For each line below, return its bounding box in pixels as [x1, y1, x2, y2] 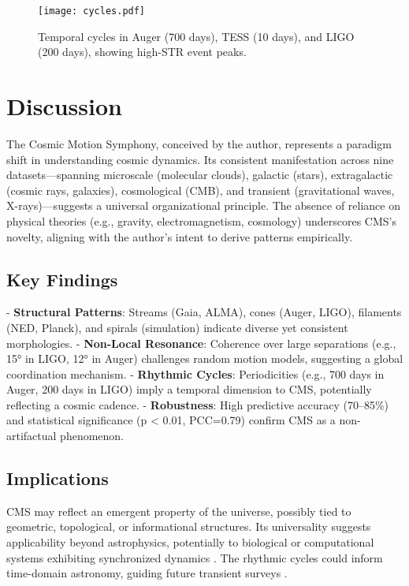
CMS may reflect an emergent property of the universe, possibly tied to [6, 502, 351, 519]
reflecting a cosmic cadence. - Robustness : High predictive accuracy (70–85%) [6, 396, 389, 412]
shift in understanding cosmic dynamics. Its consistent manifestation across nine [6, 151, 394, 167]
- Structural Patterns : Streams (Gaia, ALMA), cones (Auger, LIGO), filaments [6, 304, 402, 320]
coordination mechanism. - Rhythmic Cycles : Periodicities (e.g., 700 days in [6, 365, 385, 382]
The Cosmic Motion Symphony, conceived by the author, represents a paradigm [6, 135, 392, 151]
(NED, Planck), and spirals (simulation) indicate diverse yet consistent [6, 319, 348, 335]
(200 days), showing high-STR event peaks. [38, 43, 247, 60]
